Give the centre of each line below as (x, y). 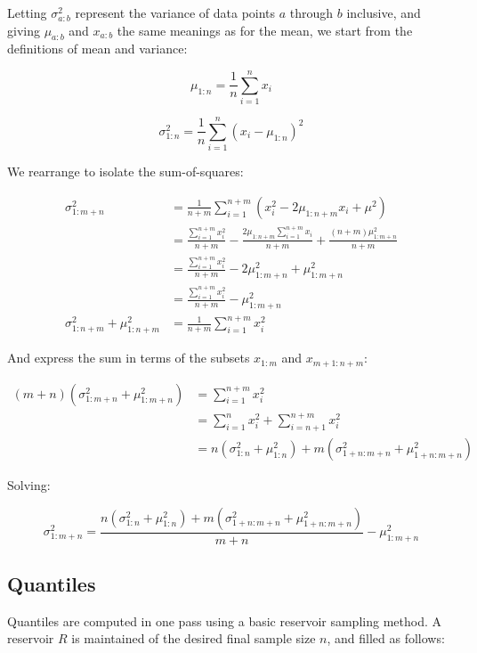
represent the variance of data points (175, 12)
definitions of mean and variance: (97, 49)
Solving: (29, 485)
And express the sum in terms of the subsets (129, 358)
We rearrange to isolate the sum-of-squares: (125, 171)
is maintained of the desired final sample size (194, 638)
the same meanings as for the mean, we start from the (265, 30)
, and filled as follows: (386, 638)
